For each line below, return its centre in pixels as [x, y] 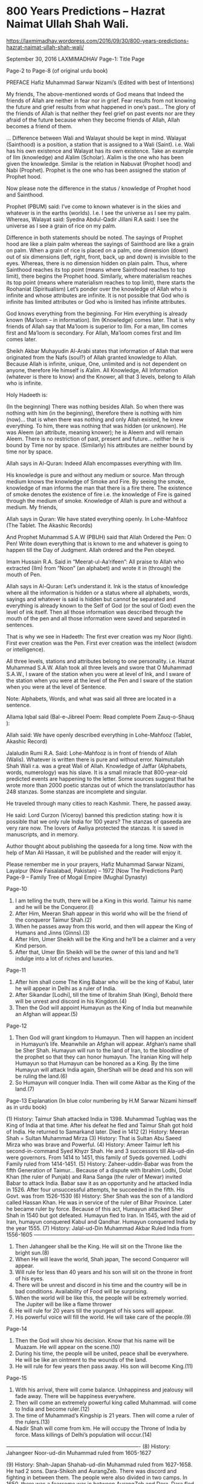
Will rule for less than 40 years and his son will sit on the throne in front [104, 1272]
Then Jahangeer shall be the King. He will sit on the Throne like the [98, 1246]
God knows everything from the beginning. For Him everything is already [97, 314]
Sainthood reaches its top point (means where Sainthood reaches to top [96, 269]
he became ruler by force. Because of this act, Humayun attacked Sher [95, 1209]
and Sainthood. [25, 194]
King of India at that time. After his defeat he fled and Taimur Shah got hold [100, 1125]
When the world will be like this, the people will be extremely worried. [101, 1298]
